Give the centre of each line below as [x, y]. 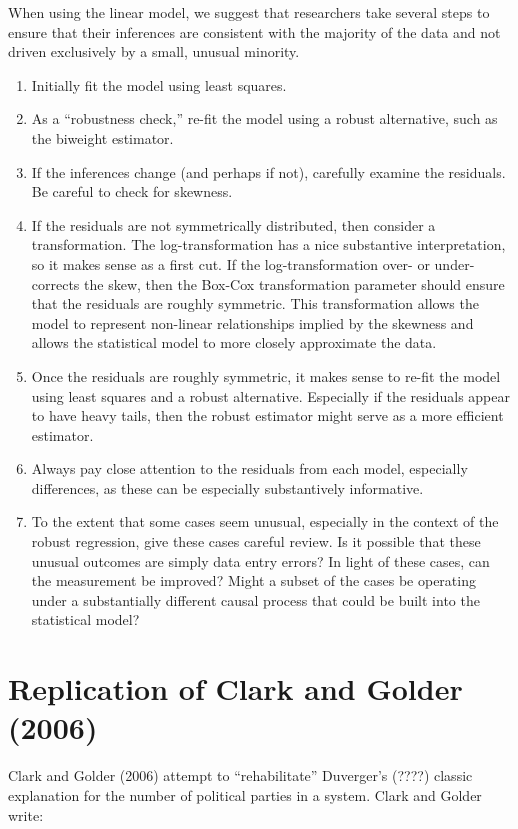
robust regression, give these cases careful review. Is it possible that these [256, 541]
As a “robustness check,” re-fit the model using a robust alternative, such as [264, 118]
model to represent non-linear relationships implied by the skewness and [252, 322]
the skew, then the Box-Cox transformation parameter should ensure [294, 283]
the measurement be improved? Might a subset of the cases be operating [253, 580]
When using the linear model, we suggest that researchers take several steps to [249, 12]
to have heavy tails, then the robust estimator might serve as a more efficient [267, 415]
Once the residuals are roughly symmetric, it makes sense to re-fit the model [266, 375]
